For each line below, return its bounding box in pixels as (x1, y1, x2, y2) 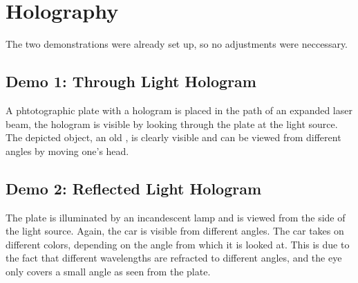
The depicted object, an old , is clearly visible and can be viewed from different (6, 130, 341, 145)
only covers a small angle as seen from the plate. (6, 264, 211, 278)
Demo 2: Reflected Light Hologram (6, 177, 262, 199)
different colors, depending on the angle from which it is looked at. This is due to (6, 237, 350, 251)
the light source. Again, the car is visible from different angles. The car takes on (6, 223, 344, 238)
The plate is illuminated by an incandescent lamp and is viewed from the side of (6, 210, 346, 224)
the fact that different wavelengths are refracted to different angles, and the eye (6, 250, 342, 265)
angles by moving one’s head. (6, 143, 129, 158)
